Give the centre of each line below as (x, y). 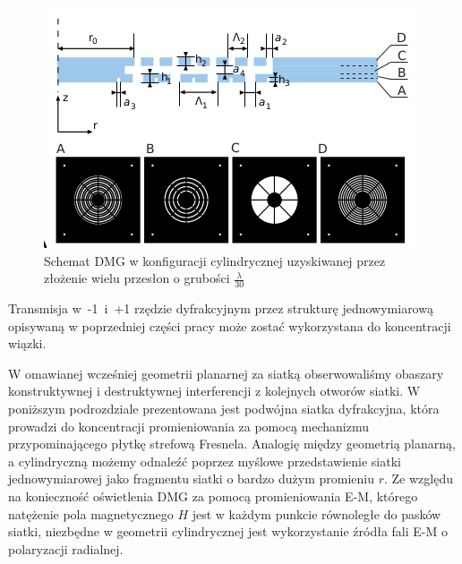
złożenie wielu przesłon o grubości (137, 278)
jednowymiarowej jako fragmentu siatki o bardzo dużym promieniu (191, 479)
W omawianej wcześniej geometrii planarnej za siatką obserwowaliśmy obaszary (226, 373)
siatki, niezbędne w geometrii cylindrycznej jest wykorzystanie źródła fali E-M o (228, 531)
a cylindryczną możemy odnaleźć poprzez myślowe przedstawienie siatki (205, 461)
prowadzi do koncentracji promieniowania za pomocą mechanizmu (188, 426)
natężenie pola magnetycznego (91, 513)
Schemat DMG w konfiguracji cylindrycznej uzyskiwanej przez (215, 260)
